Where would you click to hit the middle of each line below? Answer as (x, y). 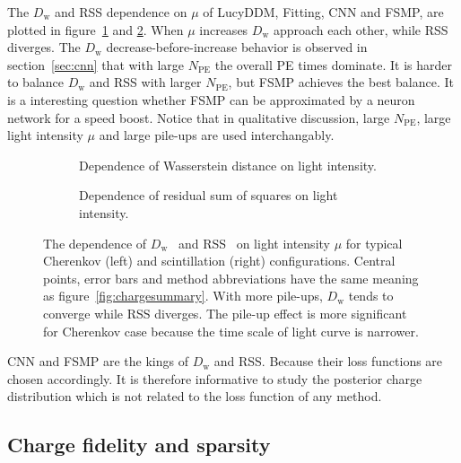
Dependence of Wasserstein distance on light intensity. (228, 165)
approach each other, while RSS (361, 29)
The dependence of (95, 243)
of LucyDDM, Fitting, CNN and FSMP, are (323, 12)
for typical (374, 243)
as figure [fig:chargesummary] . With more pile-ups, (183, 296)
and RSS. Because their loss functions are (328, 361)
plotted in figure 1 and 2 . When (96, 29)
